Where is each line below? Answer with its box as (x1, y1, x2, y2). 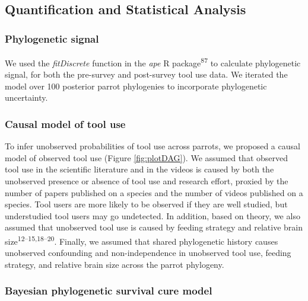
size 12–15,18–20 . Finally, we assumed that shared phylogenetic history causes (5, 233, 278, 247)
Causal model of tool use (5, 116, 126, 131)
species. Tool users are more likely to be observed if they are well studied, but (5, 198, 288, 210)
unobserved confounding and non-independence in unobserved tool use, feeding (5, 246, 291, 259)
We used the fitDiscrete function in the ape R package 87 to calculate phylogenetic (5, 55, 301, 69)
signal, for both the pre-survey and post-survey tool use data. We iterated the (5, 68, 288, 81)
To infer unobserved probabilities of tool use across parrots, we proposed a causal (5, 140, 300, 152)
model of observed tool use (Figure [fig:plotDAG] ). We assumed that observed (5, 151, 288, 164)
